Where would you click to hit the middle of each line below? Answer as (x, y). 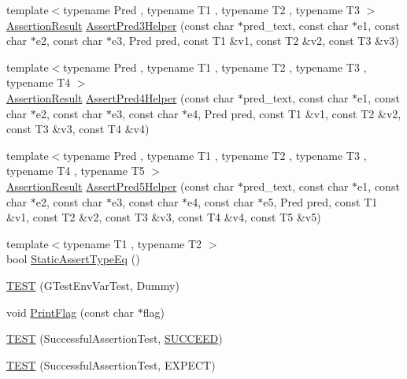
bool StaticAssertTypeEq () (73, 259)
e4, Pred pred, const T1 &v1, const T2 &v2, (294, 113)
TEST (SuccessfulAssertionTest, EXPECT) (111, 364)
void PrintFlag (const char (70, 312)
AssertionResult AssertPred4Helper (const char (120, 97)
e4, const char (221, 201)
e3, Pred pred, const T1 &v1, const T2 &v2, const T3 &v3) (255, 41)
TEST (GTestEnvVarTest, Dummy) (93, 285)
